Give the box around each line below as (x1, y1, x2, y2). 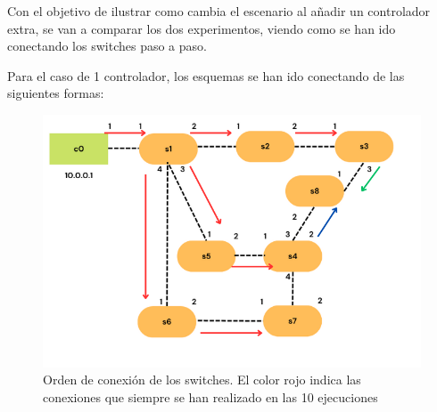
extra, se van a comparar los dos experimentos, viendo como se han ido (7, 19, 396, 37)
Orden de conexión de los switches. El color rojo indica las (43, 370, 361, 389)
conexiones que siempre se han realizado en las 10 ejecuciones (43, 387, 378, 406)
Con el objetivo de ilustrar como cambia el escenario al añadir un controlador (7, 2, 431, 20)
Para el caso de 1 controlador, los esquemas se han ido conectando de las (7, 66, 405, 85)
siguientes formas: (7, 84, 104, 102)
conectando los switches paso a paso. (7, 36, 207, 55)
